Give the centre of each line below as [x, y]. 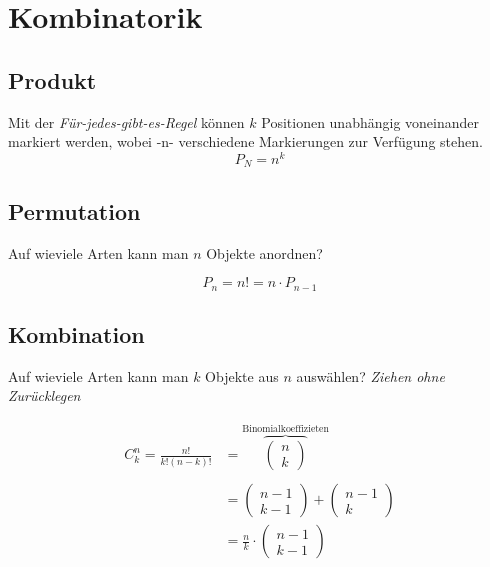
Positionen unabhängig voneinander [370, 121]
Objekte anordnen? [264, 252]
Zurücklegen [44, 395]
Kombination [76, 333]
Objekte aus [242, 375]
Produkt [52, 79]
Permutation [74, 210]
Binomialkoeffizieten [285, 428]
